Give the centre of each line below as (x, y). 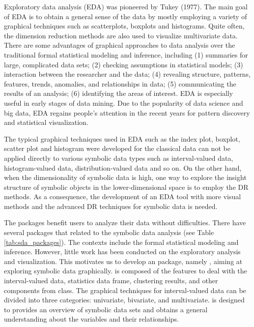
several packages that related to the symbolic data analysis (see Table (109, 232)
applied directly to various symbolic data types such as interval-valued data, (119, 158)
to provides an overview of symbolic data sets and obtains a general (106, 309)
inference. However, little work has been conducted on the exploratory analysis (122, 252)
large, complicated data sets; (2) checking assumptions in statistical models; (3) (124, 64)
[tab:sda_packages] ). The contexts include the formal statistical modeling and (121, 242)
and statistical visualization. (46, 122)
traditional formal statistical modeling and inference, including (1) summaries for (126, 54)
